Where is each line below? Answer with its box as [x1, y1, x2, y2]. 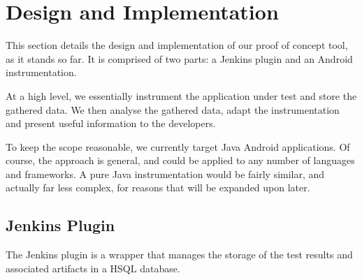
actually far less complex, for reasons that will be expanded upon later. [6, 180, 310, 195]
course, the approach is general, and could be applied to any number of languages [6, 153, 355, 168]
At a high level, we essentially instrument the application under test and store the [6, 88, 357, 103]
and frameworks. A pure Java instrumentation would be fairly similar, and [6, 166, 325, 181]
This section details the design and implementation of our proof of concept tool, [6, 38, 348, 52]
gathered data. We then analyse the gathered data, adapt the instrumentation [6, 102, 340, 117]
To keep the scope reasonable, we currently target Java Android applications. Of [6, 139, 350, 154]
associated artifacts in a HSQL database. [6, 260, 180, 275]
